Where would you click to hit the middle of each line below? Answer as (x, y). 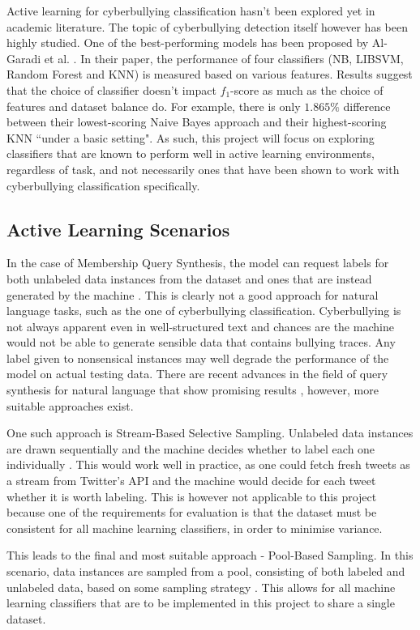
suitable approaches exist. (70, 405)
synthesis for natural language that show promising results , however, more (193, 390)
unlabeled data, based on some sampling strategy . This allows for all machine (201, 587)
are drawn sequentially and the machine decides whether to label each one (191, 448)
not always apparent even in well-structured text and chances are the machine (200, 326)
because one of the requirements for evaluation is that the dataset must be (192, 512)
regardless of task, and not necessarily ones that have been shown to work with (203, 169)
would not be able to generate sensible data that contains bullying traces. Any (201, 342)
